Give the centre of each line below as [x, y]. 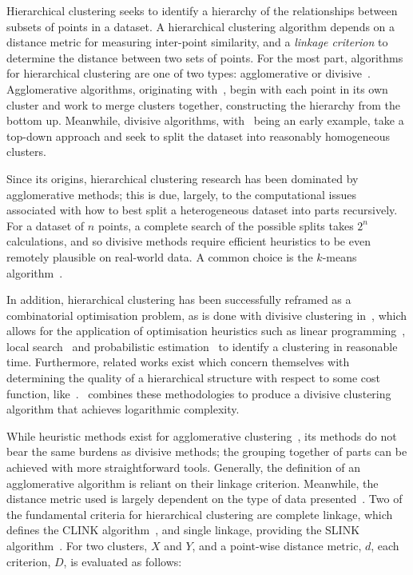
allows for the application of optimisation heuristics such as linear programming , [206, 331]
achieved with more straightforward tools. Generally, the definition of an [184, 467]
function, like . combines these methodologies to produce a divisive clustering [199, 393]
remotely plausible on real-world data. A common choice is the [160, 256]
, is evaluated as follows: [123, 561]
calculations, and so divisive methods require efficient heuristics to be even [189, 241]
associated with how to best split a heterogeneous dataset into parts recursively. [202, 210]
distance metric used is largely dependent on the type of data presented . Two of [205, 499]
